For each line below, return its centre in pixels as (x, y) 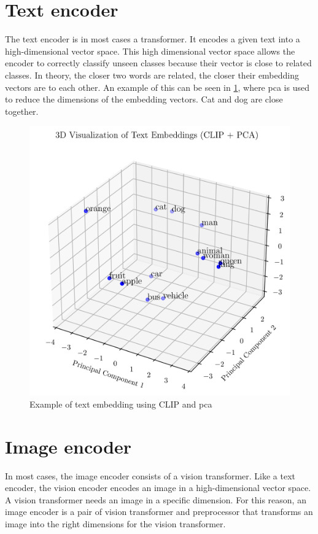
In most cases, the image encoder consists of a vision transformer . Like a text (150, 475)
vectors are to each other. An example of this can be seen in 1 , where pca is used (157, 87)
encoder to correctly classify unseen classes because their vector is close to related (158, 63)
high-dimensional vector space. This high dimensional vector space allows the (150, 51)
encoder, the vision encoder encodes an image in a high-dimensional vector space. (158, 488)
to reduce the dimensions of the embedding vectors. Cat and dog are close (144, 99)
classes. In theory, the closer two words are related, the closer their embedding (152, 75)
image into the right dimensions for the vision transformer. (115, 523)
